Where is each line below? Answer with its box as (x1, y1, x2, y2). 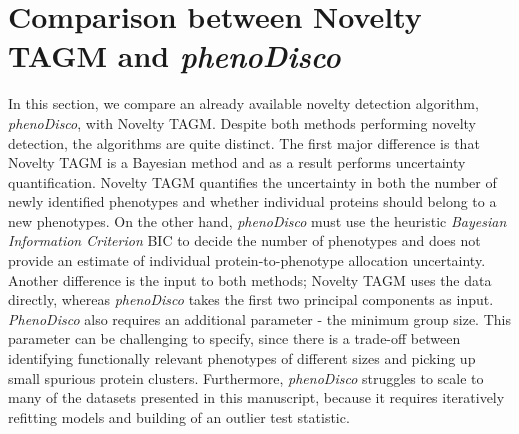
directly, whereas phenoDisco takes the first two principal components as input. (8, 289, 494, 310)
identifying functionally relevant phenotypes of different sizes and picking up (8, 348, 476, 369)
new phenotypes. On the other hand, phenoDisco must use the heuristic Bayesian (8, 210, 507, 231)
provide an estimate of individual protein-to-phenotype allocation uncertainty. (8, 250, 486, 271)
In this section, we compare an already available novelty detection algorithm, (8, 93, 479, 114)
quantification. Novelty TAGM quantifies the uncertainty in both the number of (8, 171, 497, 192)
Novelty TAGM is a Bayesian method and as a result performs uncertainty (8, 152, 466, 173)
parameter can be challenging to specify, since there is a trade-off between (8, 328, 461, 349)
